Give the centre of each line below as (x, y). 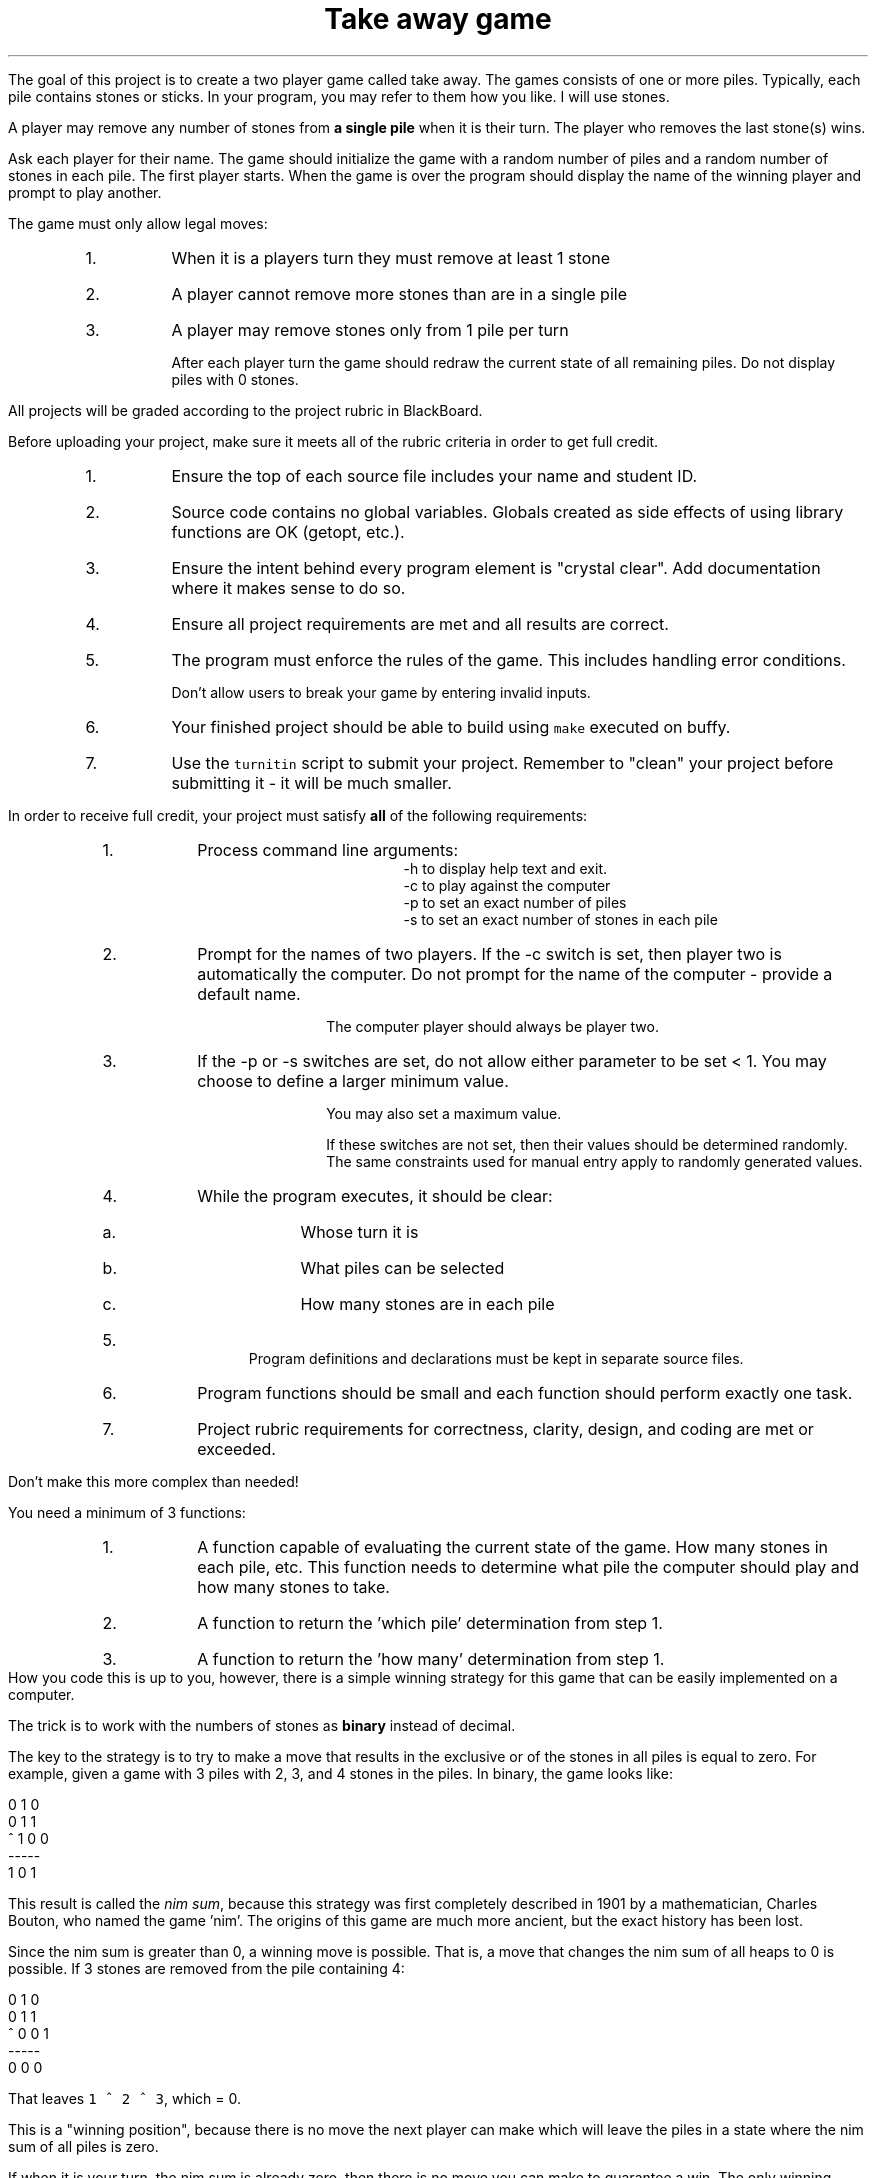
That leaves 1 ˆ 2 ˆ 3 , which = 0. (125, 2098)
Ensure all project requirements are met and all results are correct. (420, 623)
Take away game (438, 19)
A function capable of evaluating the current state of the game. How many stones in (512, 1546)
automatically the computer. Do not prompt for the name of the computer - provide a (515, 973)
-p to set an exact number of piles (515, 902)
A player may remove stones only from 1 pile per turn (370, 329)
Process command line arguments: (328, 849)
